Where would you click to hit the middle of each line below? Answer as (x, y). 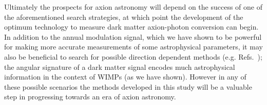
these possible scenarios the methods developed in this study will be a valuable (128, 86)
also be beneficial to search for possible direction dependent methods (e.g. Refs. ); (133, 56)
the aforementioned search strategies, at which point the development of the (124, 17)
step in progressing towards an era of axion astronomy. (90, 97)
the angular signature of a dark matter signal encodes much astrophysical (120, 67)
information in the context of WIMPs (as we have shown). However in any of (125, 77)
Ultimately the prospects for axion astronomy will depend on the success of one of (133, 7)
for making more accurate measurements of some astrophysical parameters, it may (133, 47)
